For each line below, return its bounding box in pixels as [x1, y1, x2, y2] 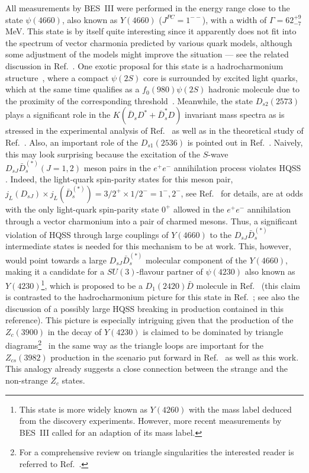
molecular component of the [146, 253, 247, 266]
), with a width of [202, 13, 267, 25]
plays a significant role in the [5, 108, 111, 121]
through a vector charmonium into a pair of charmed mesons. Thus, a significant [5, 214, 298, 227]
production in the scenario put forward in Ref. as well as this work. [50, 350, 299, 363]
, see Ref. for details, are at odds [181, 186, 303, 199]
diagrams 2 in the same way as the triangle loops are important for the [5, 337, 264, 352]
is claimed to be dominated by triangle [143, 325, 284, 337]
